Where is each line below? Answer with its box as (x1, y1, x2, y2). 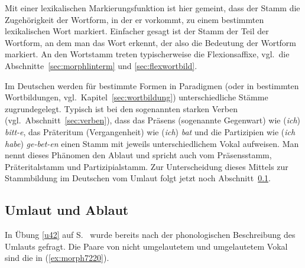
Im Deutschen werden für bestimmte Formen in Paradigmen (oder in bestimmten (5, 79, 299, 91)
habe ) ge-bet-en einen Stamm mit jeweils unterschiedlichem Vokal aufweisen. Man (5, 137, 299, 149)
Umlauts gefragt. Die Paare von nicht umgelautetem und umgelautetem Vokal (5, 240, 288, 252)
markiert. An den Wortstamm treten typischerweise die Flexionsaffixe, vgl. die (5, 48, 290, 60)
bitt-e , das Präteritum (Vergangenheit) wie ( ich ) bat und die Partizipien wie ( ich (5, 125, 296, 138)
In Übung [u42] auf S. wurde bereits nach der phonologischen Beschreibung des (5, 228, 296, 241)
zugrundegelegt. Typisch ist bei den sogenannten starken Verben (5, 102, 238, 115)
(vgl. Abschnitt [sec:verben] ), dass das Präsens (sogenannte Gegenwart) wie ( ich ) (5, 114, 300, 126)
